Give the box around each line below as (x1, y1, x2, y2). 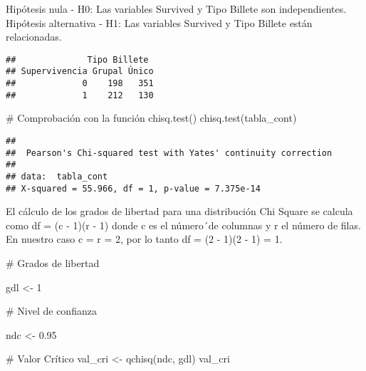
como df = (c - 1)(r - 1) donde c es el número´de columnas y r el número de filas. (6, 217, 361, 232)
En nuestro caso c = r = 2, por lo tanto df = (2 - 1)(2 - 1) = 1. (6, 231, 283, 246)
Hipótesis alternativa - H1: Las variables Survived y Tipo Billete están (6, 15, 313, 30)
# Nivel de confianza (6, 303, 97, 318)
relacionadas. (6, 29, 62, 44)
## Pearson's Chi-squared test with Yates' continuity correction (6, 147, 333, 158)
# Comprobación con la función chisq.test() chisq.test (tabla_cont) (6, 110, 297, 125)
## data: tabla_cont (6, 171, 108, 182)
